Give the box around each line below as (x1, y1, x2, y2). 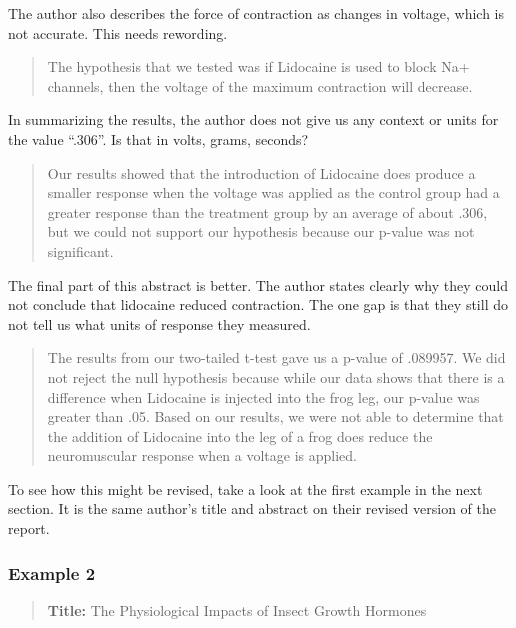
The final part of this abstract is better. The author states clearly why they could (8, 274, 508, 295)
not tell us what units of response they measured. (8, 313, 311, 334)
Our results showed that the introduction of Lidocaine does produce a (47, 162, 476, 183)
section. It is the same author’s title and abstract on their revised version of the (8, 498, 496, 519)
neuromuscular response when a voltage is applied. (47, 445, 357, 466)
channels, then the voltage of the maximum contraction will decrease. (47, 75, 473, 96)
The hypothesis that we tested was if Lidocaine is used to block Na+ (47, 56, 470, 77)
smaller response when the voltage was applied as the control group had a (47, 182, 500, 203)
